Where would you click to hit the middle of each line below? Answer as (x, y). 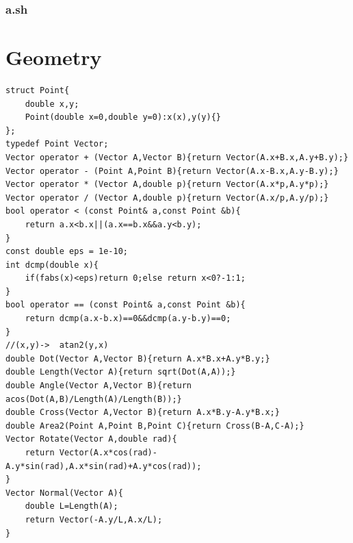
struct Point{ (38, 90)
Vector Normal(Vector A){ (64, 493)
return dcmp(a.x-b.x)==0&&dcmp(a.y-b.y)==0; (128, 319)
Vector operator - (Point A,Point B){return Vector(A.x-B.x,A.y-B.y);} (172, 171)
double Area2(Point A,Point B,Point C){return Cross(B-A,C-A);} (155, 426)
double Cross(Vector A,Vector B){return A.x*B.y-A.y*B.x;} (143, 413)
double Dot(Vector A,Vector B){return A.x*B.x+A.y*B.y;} (138, 358)
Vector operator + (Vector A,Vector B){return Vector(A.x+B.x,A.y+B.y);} (177, 157)
